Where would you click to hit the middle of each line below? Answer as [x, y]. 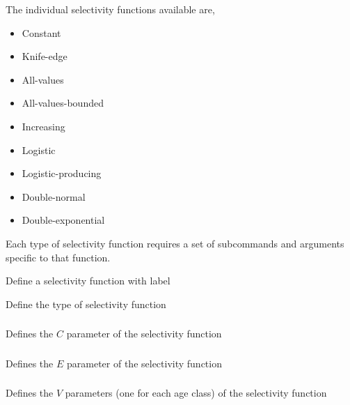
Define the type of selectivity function [86, 304]
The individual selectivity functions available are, [110, 9]
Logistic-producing [62, 173]
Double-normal [54, 196]
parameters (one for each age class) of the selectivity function [196, 393]
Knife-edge [45, 56]
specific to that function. [58, 257]
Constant [41, 32]
